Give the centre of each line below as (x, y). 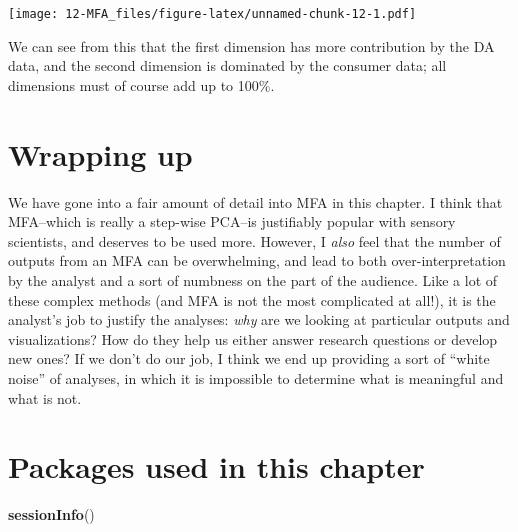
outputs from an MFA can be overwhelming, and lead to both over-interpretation (257, 260)
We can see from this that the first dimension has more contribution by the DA (251, 45)
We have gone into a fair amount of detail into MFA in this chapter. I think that (255, 201)
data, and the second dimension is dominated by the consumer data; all (227, 65)
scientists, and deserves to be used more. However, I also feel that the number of (254, 240)
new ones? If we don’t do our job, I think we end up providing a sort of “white (249, 358)
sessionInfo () (51, 514)
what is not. (45, 397)
